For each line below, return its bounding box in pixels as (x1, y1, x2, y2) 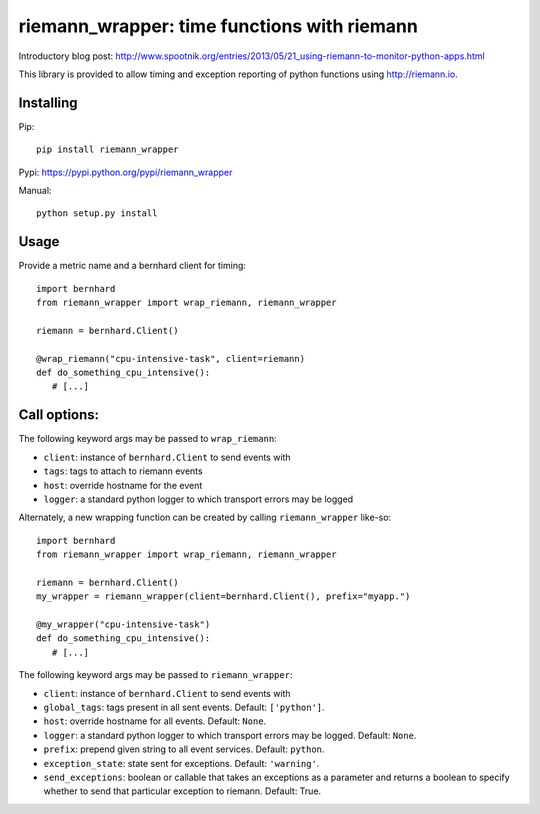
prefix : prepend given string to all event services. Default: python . (43, 743, 325, 755)
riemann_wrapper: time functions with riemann (18, 15, 419, 37)
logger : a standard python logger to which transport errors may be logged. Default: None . (43, 729, 417, 741)
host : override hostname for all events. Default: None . (43, 715, 267, 727)
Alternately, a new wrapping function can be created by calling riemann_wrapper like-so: (18, 511, 392, 524)
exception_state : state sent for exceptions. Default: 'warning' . (43, 757, 320, 769)
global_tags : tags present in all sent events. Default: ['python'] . (43, 701, 325, 713)
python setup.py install (36, 208, 158, 219)
